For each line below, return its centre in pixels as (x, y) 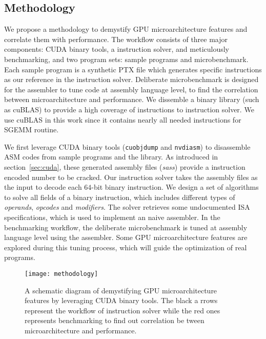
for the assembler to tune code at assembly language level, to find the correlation (131, 89)
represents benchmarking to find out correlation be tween (115, 320)
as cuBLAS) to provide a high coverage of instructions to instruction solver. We (129, 109)
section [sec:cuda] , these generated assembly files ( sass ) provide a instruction (125, 166)
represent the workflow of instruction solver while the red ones (122, 310)
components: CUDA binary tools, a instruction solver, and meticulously (117, 49)
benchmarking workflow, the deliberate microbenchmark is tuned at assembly (126, 227)
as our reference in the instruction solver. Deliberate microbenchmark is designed (131, 79)
